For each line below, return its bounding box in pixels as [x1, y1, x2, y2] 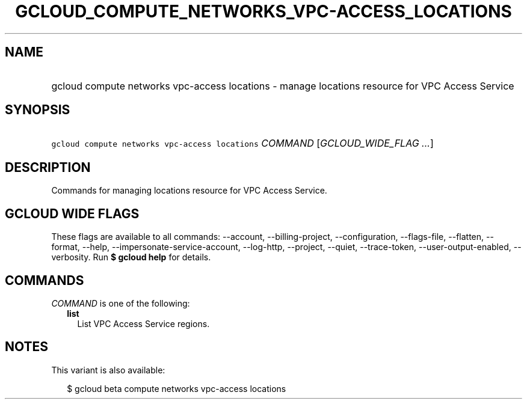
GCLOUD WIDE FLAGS [5, 206, 140, 221]
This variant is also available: [51, 364, 165, 375]
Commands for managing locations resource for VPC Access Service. [51, 185, 327, 196]
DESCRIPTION [5, 159, 91, 175]
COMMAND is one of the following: [51, 298, 190, 308]
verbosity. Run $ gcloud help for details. [51, 252, 211, 263]
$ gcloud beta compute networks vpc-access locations [67, 383, 286, 394]
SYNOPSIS [5, 102, 70, 118]
